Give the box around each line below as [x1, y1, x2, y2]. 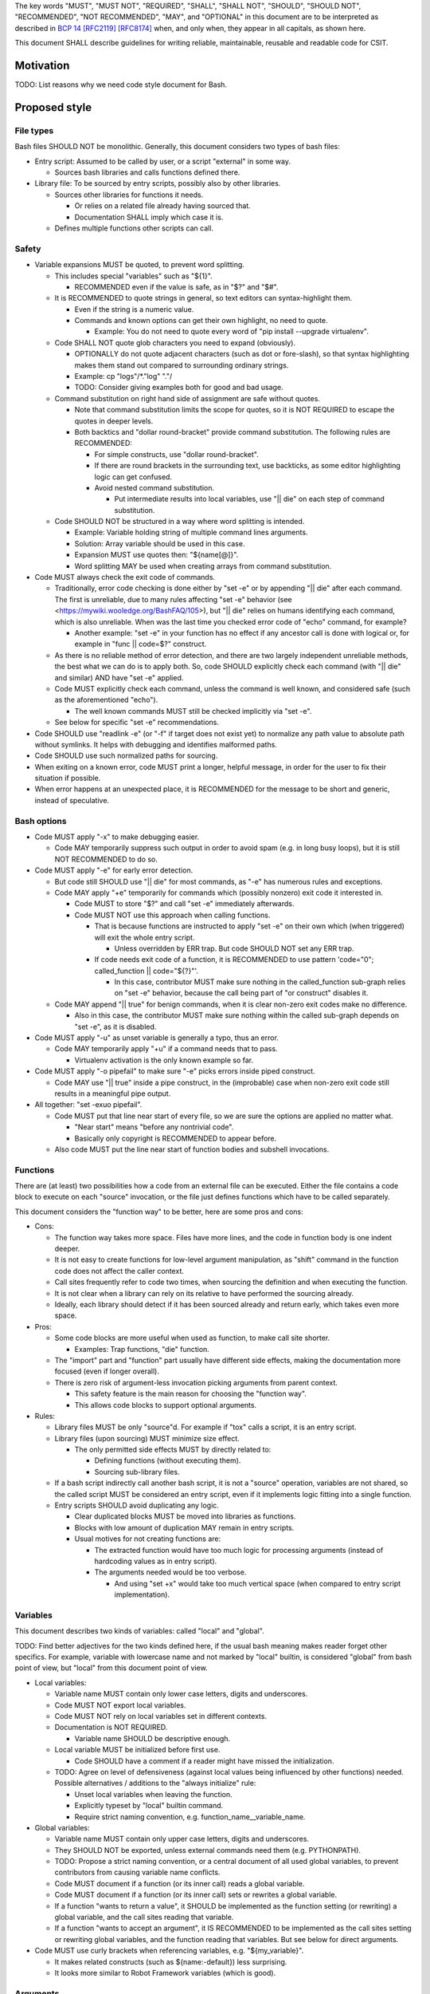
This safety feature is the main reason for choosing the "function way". [74, 1389, 307, 1399]
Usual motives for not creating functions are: [74, 1534, 221, 1543]
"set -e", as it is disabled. [74, 1022, 157, 1031]
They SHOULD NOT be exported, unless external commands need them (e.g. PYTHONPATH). [54, 1845, 362, 1854]
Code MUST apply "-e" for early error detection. [34, 865, 193, 875]
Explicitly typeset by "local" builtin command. [74, 1801, 224, 1811]
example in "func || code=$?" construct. [74, 639, 207, 649]
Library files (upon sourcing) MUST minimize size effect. [54, 1433, 240, 1443]
